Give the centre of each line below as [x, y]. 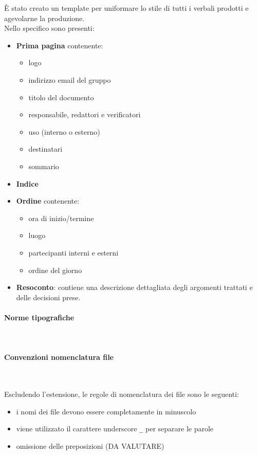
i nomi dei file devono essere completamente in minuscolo [106, 411]
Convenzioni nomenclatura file [59, 357]
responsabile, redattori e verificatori [85, 114]
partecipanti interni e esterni [74, 252]
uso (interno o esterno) [64, 131]
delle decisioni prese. [48, 297]
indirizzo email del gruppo [70, 79]
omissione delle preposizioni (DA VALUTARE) [90, 445]
